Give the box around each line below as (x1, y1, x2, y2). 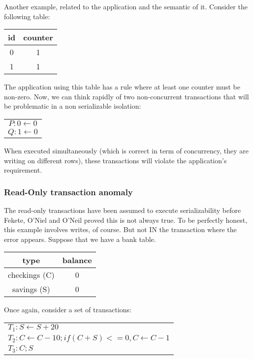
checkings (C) (8, 269, 55, 281)
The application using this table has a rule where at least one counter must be (4, 82, 240, 92)
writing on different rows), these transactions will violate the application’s (4, 155, 227, 165)
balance (62, 254, 92, 266)
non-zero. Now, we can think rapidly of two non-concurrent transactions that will (4, 91, 249, 101)
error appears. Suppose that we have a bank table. (4, 234, 156, 244)
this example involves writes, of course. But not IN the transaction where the (4, 224, 237, 235)
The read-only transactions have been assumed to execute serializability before (4, 205, 241, 215)
